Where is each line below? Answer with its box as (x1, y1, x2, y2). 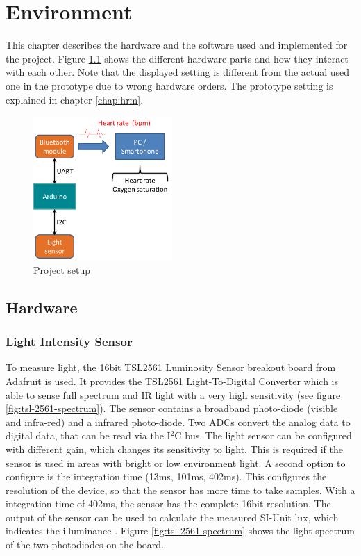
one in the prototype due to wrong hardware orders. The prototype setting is (6, 78, 333, 92)
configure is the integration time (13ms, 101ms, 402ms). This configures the (6, 469, 327, 484)
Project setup (33, 262, 90, 277)
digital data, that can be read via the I (6, 428, 171, 443)
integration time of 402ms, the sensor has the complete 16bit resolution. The (6, 496, 331, 511)
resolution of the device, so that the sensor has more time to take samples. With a (6, 482, 355, 497)
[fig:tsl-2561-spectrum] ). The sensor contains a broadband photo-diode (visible (6, 401, 338, 416)
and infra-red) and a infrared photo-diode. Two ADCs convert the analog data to (6, 414, 351, 429)
